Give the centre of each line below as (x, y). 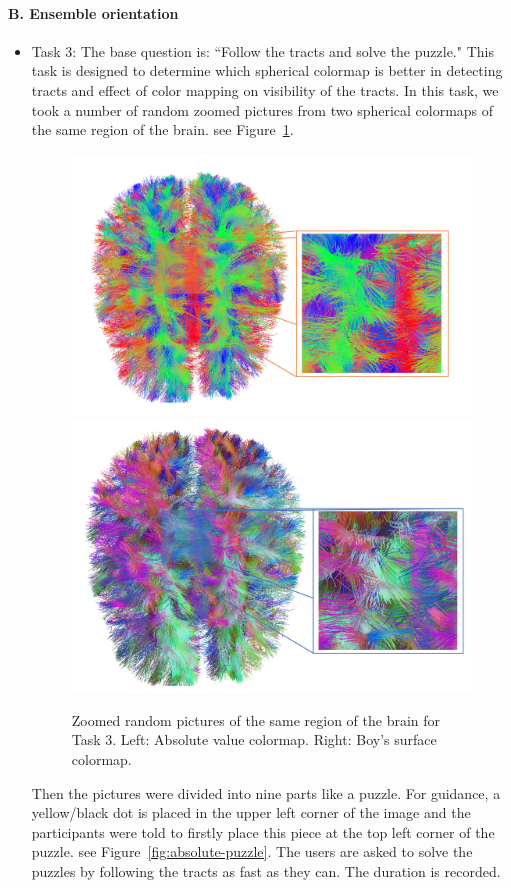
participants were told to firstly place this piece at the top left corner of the (263, 831)
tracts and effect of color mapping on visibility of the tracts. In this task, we (265, 89)
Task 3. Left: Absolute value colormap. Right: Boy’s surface (254, 739)
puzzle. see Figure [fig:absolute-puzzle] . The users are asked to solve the (252, 851)
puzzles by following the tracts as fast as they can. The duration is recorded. (266, 870)
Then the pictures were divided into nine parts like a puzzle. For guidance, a (266, 792)
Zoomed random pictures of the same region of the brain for (256, 719)
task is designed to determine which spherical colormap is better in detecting (267, 70)
